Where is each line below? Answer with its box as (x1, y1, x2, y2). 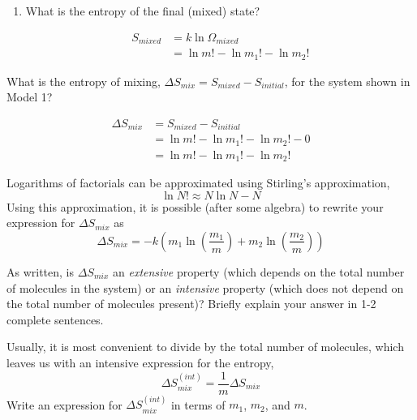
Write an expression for (6, 396, 123, 413)
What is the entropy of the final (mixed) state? (25, 2, 260, 19)
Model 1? (6, 88, 53, 105)
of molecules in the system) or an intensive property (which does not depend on (6, 279, 404, 296)
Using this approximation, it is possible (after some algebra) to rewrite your (6, 198, 384, 215)
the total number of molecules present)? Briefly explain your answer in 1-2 (6, 295, 376, 312)
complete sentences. (6, 311, 104, 328)
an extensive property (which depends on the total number (113, 263, 405, 280)
